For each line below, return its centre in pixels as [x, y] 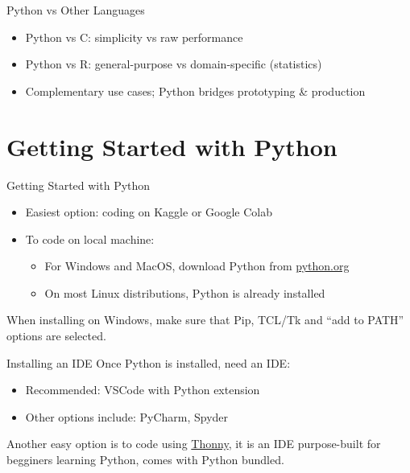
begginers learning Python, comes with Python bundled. [145, 460]
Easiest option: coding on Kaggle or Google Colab [149, 212]
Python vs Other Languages [76, 10]
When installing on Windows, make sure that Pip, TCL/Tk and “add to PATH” [205, 320]
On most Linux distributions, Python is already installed [185, 292]
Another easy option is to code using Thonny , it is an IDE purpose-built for [194, 444]
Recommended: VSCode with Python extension [143, 390]
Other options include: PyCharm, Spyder [127, 416]
